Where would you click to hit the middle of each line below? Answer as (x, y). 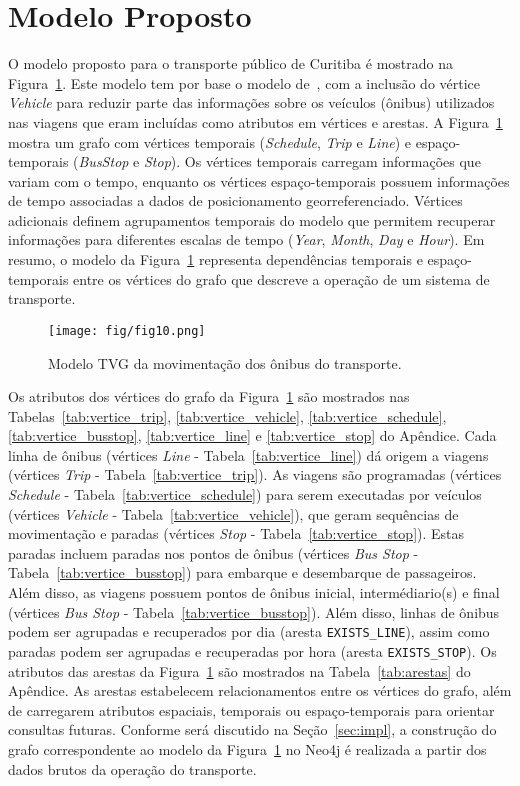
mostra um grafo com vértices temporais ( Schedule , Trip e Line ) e (210, 141)
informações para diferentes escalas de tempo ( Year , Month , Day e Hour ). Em (246, 239)
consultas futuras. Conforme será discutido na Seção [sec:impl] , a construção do (252, 729)
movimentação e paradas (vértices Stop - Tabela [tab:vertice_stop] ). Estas (236, 533)
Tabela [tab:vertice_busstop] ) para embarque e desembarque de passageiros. (242, 572)
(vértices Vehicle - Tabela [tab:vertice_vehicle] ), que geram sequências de (233, 513)
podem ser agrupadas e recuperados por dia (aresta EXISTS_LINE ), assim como (249, 631)
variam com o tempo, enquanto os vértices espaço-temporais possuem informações (259, 180)
